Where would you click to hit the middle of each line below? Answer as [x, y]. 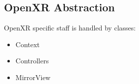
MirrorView [33, 77]
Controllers [32, 61]
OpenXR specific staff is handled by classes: [70, 28]
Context [28, 44]
